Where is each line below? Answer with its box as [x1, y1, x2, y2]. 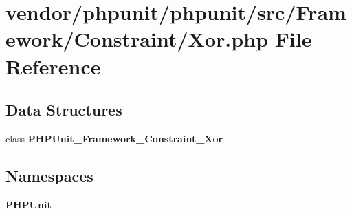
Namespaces [5, 164, 93, 186]
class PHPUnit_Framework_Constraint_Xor [5, 131, 223, 145]
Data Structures [5, 99, 122, 120]
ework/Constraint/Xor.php [5, 25, 268, 53]
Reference [5, 52, 101, 80]
